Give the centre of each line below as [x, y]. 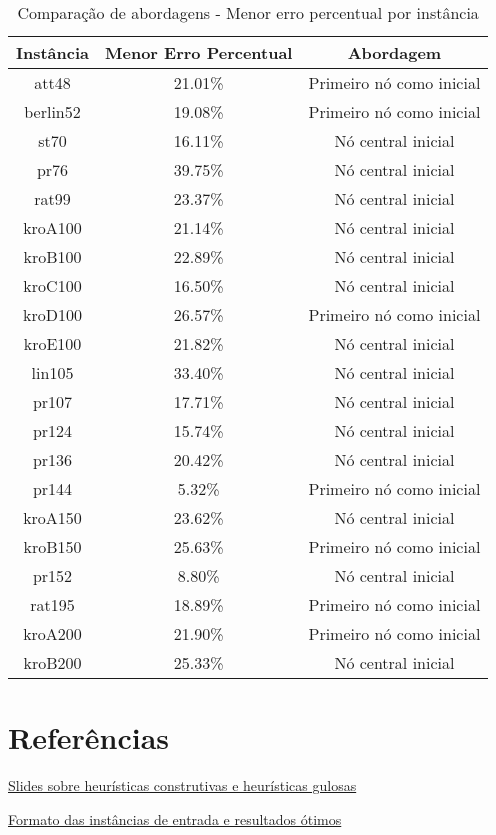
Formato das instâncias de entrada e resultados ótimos [175, 818]
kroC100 [52, 285]
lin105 [52, 372]
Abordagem [394, 52]
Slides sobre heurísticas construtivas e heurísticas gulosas [182, 785]
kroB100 [52, 256]
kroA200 [52, 633]
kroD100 [52, 314]
